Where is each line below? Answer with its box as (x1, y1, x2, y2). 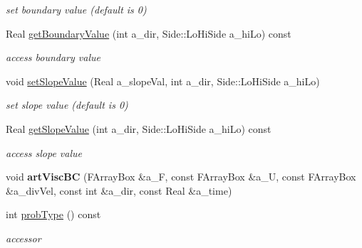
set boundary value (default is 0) (6, 2, 147, 16)
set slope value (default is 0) (6, 97, 128, 112)
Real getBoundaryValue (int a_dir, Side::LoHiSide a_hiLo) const (6, 26, 291, 41)
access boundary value (6, 50, 100, 65)
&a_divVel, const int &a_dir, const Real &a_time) (6, 183, 232, 198)
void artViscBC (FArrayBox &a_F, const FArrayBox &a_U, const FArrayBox (6, 169, 356, 184)
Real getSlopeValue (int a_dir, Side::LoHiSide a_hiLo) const (6, 121, 271, 136)
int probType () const (6, 207, 101, 222)
